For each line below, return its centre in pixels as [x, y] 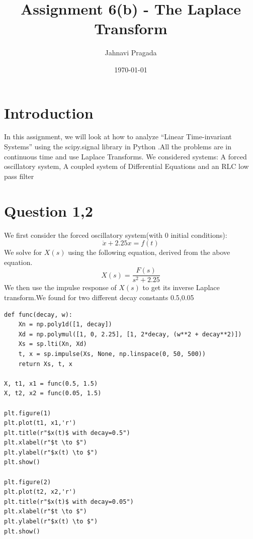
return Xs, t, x [46, 364]
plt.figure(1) [28, 413]
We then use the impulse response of [60, 287]
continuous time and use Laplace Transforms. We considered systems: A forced [125, 156]
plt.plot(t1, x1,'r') [40, 423]
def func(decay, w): [38, 315]
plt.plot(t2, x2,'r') [40, 492]
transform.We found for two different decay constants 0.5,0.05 [99, 297]
